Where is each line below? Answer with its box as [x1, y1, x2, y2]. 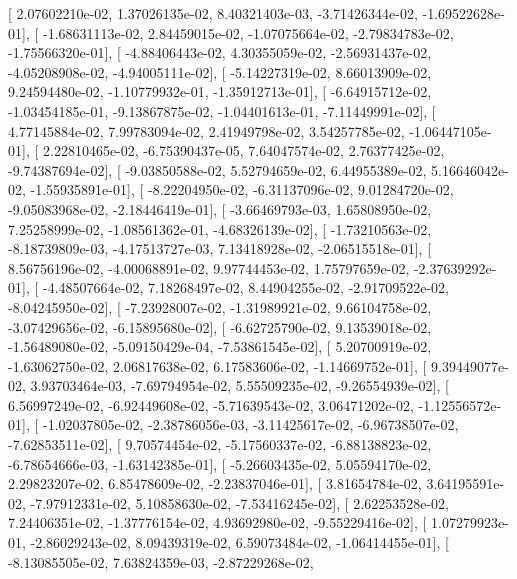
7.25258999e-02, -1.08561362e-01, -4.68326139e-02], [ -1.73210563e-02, [8, 218, 432, 239]
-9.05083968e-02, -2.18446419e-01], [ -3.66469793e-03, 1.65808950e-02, [8, 198, 432, 219]
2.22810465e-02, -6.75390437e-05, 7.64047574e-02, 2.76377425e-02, [42, 140, 445, 161]
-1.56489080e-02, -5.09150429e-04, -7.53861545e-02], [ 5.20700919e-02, [8, 336, 432, 357]
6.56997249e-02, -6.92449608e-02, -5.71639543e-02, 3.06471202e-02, [8, 394, 414, 415]
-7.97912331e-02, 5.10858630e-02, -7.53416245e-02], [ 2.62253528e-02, [30, 492, 449, 513]
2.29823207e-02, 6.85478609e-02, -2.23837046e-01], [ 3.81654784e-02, [8, 473, 422, 494]
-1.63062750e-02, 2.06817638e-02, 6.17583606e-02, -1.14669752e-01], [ [8, 355, 427, 376]
